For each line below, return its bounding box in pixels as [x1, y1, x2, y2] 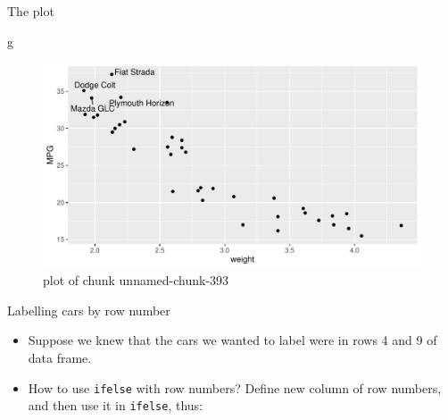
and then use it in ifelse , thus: [28, 396, 203, 415]
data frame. [28, 348, 92, 366]
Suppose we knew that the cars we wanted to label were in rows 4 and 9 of [28, 331, 437, 349]
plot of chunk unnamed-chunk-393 [43, 271, 229, 290]
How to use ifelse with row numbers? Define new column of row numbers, [28, 378, 442, 397]
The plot [7, 2, 54, 20]
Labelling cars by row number [7, 300, 170, 319]
